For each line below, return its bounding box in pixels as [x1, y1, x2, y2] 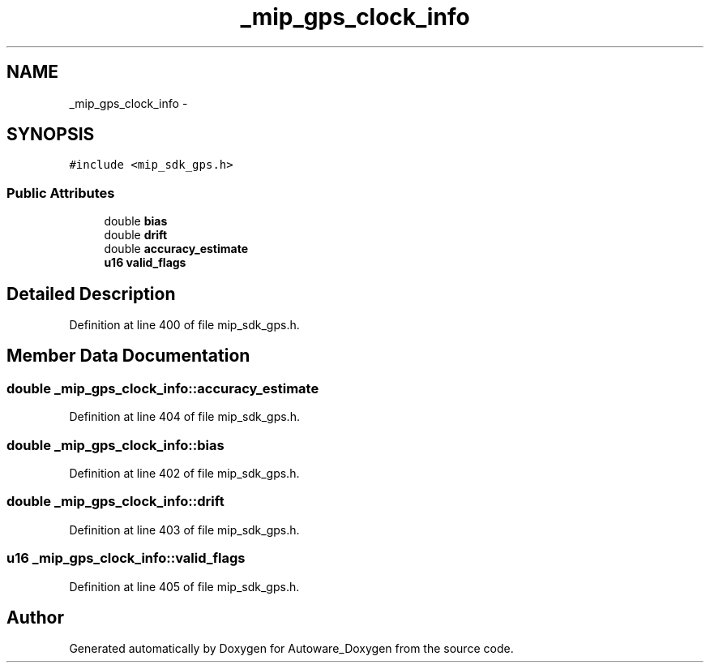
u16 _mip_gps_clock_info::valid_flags [6, 550, 246, 567]
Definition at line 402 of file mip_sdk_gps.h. [69, 466, 300, 480]
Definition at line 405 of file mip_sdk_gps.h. [69, 579, 300, 594]
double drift [104, 228, 168, 242]
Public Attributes [6, 184, 115, 201]
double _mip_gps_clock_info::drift [6, 493, 225, 510]
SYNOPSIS [6, 124, 95, 145]
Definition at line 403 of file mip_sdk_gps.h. [69, 522, 300, 537]
